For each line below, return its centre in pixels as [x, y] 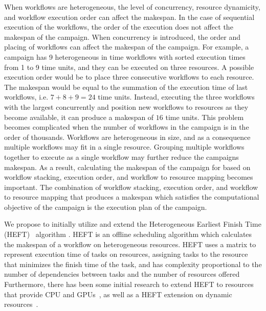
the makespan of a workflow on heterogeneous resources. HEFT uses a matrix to [130, 244]
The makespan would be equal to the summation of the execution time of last [126, 87]
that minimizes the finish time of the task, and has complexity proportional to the [133, 264]
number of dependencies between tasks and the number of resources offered [122, 274]
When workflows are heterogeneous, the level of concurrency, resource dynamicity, [132, 7]
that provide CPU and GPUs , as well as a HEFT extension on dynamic [118, 294]
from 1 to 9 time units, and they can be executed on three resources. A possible [129, 67]
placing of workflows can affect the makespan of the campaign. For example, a [127, 47]
